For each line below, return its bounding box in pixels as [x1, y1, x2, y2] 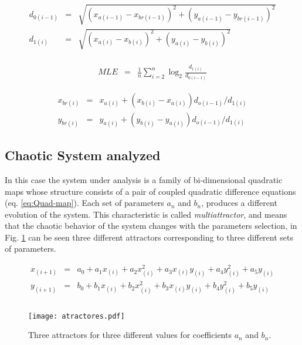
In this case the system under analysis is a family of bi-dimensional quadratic [5, 173, 283, 185]
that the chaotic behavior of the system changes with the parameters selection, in [5, 219, 297, 232]
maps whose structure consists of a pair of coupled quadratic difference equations [5, 185, 296, 197]
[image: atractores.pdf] [28, 312, 125, 320]
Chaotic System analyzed [5, 146, 161, 164]
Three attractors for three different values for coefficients [28, 329, 232, 341]
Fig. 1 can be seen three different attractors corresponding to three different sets [5, 231, 294, 243]
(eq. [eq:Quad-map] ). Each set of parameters [5, 197, 164, 209]
